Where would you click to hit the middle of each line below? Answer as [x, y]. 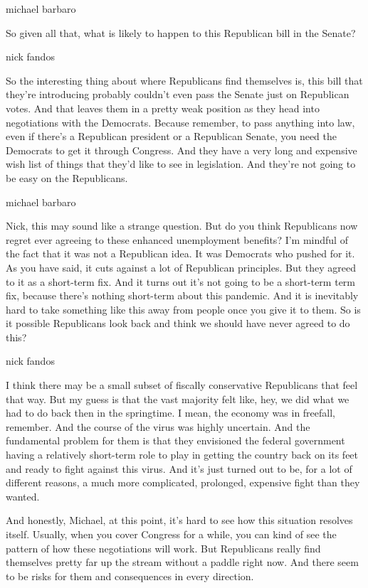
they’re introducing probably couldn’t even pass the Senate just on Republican [178, 94]
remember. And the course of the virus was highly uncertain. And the [158, 426]
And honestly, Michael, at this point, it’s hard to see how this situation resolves [179, 520]
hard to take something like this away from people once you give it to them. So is [183, 309]
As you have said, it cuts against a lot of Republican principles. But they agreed [181, 267]
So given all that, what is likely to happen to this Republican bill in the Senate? [181, 32]
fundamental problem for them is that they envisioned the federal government [175, 440]
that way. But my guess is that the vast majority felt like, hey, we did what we [178, 399]
